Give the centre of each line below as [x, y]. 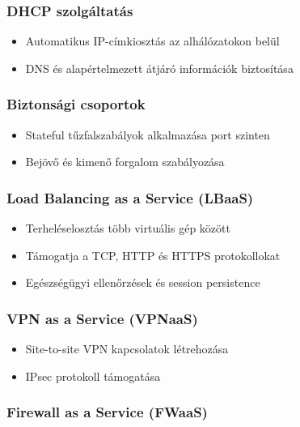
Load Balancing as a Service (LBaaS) [130, 197]
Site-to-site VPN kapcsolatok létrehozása [127, 349]
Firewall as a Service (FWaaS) [107, 412]
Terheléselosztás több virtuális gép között [128, 228]
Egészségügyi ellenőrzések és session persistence [143, 282]
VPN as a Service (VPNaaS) [102, 318]
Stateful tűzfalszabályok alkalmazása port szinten [148, 134]
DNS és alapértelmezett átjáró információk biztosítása [159, 68]
